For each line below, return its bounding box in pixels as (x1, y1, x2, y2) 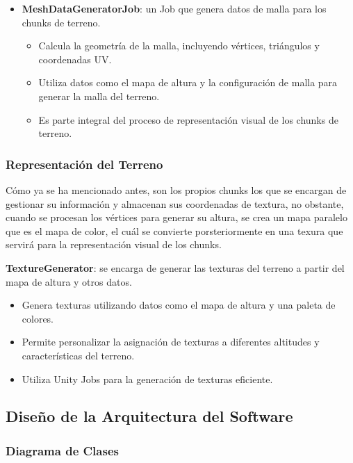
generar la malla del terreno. (38, 88, 160, 103)
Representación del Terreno (6, 155, 163, 172)
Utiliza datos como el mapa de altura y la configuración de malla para (38, 75, 338, 90)
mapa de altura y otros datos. (6, 274, 132, 289)
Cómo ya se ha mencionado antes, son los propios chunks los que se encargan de (6, 182, 347, 197)
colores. (22, 311, 54, 325)
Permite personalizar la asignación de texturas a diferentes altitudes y (22, 334, 320, 349)
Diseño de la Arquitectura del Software (6, 405, 293, 427)
